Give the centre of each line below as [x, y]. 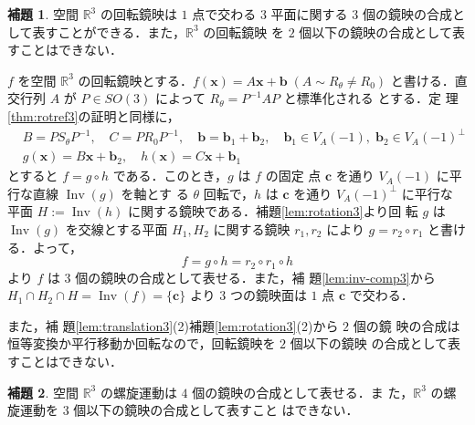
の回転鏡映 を [243, 31]
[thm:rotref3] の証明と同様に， [94, 115]
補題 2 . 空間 [43, 392]
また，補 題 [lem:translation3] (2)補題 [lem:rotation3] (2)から [173, 325]
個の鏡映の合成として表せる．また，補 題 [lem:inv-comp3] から [255, 277]
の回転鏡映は [138, 14]
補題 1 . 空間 [43, 14]
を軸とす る [155, 193]
